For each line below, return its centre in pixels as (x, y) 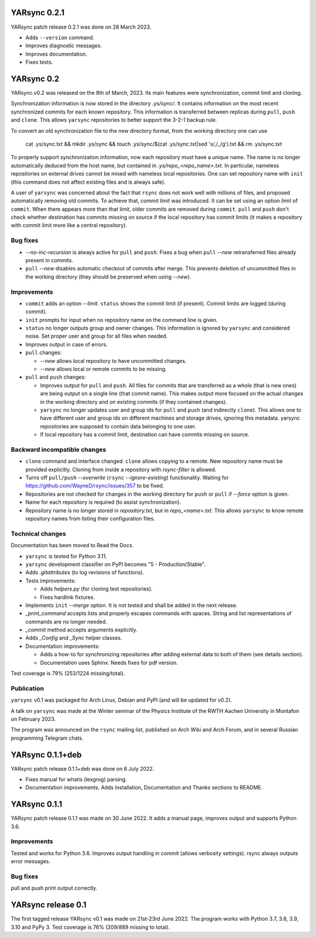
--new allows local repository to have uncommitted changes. (113, 361)
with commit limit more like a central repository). (69, 225)
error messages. (31, 862)
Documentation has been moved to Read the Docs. (72, 545)
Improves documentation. (56, 54)
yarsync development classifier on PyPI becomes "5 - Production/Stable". (116, 564)
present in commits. (49, 260)
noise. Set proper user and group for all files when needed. (97, 336)
